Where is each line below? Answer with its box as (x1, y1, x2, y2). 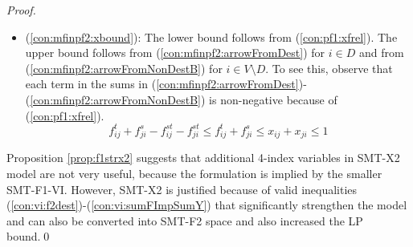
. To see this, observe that (265, 59, 393, 76)
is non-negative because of (209, 91, 337, 107)
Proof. (6, 2, 36, 18)
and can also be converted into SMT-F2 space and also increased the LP (6, 212, 363, 229)
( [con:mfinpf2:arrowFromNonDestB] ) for (25, 59, 223, 76)
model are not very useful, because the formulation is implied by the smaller (6, 164, 382, 181)
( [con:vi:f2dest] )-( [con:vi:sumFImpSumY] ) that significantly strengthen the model (6, 196, 407, 213)
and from (358, 44, 404, 61)
